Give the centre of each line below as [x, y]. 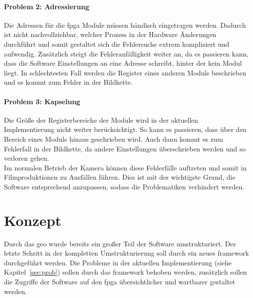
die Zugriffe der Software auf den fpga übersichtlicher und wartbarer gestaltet [120, 281]
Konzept [33, 220]
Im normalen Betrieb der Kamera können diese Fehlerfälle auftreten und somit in [125, 167]
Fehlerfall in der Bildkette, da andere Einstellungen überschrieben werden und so [125, 148]
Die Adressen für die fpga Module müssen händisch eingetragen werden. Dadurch [125, 25]
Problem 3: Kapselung [42, 101]
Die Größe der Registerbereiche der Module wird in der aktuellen [101, 120]
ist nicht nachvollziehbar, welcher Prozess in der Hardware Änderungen [110, 34]
